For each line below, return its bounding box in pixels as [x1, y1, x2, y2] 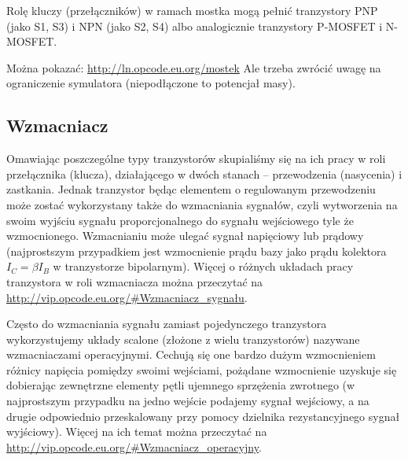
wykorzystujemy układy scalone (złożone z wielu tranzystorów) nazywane [6, 330, 360, 347]
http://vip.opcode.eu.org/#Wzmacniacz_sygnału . [6, 289, 248, 305]
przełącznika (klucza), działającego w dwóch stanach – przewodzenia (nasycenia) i [6, 165, 402, 182]
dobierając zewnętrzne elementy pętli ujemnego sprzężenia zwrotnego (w [6, 377, 355, 393]
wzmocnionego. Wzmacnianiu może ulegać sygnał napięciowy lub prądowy [6, 227, 364, 244]
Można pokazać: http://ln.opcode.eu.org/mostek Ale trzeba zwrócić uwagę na [6, 59, 381, 76]
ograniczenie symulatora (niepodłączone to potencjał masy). [6, 75, 296, 91]
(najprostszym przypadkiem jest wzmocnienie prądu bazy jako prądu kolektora [6, 242, 387, 259]
